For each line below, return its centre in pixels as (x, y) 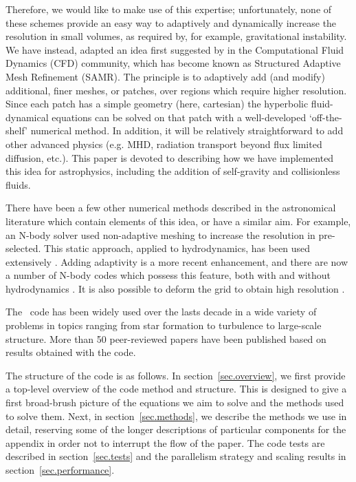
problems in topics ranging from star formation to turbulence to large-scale (164, 325)
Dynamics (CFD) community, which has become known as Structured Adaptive (173, 63)
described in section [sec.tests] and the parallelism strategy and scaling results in (176, 456)
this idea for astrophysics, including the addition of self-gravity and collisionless (173, 171)
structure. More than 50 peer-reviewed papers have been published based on (166, 338)
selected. (23, 248)
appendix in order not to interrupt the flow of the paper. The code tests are (165, 442)
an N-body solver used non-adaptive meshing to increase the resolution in (160, 234)
